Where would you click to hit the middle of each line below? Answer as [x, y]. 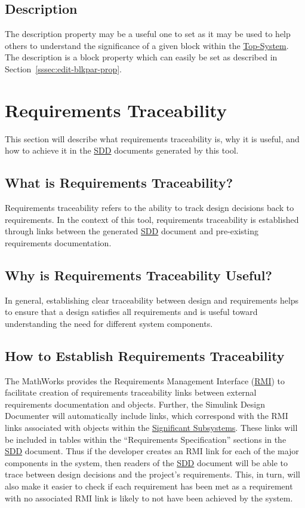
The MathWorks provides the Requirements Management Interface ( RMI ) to [145, 380]
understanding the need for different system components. [109, 323]
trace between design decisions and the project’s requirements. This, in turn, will [152, 474]
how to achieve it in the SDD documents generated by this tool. [122, 150]
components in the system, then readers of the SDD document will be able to [147, 462]
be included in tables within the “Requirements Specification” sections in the [146, 439]
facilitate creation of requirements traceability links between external [131, 392]
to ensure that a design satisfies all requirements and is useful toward [131, 312]
